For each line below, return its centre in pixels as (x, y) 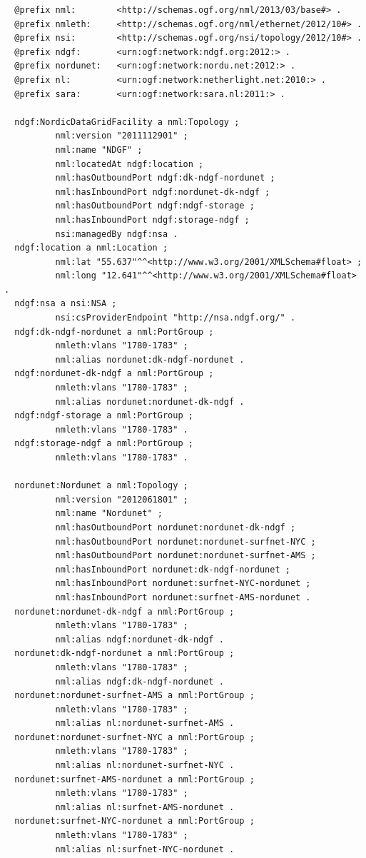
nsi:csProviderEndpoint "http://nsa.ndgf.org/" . (176, 318)
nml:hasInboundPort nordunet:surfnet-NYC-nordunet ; (183, 584)
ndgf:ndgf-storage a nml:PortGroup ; (104, 416)
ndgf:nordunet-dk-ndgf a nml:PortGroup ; (114, 374)
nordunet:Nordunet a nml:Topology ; (101, 486)
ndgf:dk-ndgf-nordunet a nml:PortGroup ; (114, 332)
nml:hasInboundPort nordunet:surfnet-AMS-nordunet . (183, 597)
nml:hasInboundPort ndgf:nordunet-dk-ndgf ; (163, 192)
